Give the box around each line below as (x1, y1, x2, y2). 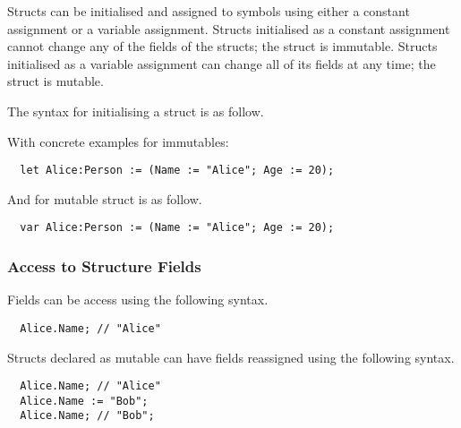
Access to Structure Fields (7, 254, 201, 277)
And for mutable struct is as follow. (7, 189, 202, 208)
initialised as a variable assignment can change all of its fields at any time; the (7, 54, 436, 73)
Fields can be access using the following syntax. (7, 290, 269, 309)
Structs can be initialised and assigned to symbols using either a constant (7, 2, 410, 20)
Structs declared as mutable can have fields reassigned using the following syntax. (7, 347, 455, 366)
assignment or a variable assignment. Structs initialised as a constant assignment (7, 19, 450, 38)
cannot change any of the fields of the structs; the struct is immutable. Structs (7, 37, 438, 56)
